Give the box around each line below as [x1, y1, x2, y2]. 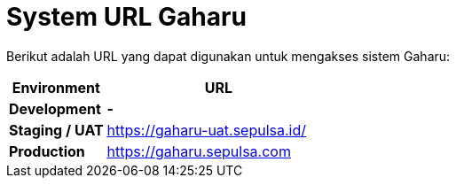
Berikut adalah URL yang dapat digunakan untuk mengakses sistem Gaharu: [6, 48, 451, 64]
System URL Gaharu [6, 2, 247, 32]
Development [9, 99, 101, 118]
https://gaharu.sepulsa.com [106, 142, 291, 160]
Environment [12, 78, 100, 96]
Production [9, 142, 85, 160]
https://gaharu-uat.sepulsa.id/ [106, 120, 307, 139]
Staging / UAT [9, 120, 104, 139]
